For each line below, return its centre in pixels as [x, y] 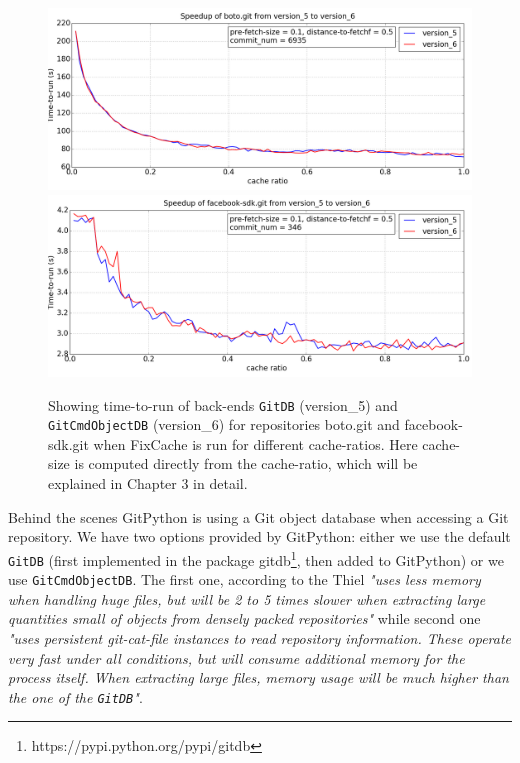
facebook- [433, 424]
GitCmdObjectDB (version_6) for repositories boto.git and [224, 424]
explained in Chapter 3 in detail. [148, 483]
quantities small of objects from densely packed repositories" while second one [244, 618]
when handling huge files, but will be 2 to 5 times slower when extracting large [247, 598]
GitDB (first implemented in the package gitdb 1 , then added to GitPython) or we [256, 558]
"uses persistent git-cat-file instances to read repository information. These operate [260, 638]
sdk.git [68, 443]
